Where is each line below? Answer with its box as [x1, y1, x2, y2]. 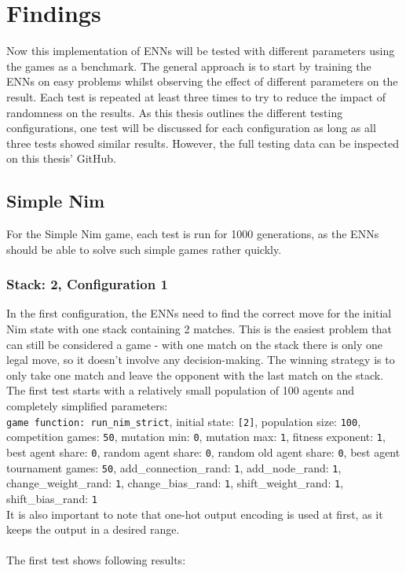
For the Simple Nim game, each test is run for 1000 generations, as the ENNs [6, 226, 379, 242]
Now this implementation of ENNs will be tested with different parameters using [6, 42, 395, 59]
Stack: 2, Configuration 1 [6, 274, 168, 294]
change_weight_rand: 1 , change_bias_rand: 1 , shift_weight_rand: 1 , [6, 475, 344, 491]
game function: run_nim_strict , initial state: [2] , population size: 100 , [6, 413, 361, 429]
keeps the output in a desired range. [6, 521, 180, 538]
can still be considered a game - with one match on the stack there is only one [6, 336, 383, 352]
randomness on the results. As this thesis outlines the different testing [6, 104, 343, 120]
